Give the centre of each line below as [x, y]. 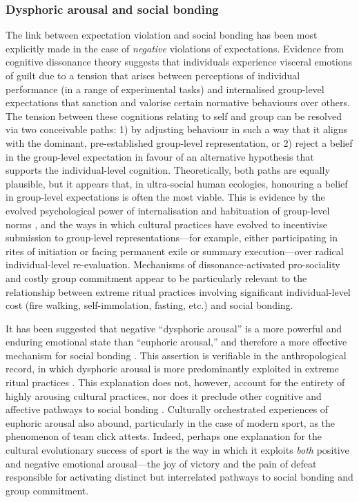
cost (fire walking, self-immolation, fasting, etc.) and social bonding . [149, 305]
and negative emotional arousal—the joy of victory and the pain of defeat [161, 463]
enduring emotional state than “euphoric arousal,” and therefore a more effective [176, 342]
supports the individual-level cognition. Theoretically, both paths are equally [168, 170]
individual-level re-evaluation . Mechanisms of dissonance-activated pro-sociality [173, 264]
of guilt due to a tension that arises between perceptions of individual [153, 75]
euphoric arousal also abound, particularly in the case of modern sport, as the [171, 422]
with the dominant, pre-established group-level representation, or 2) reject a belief [179, 142]
